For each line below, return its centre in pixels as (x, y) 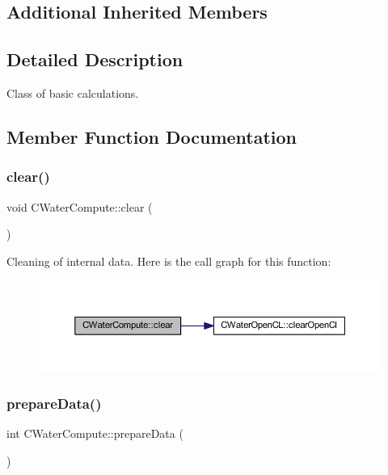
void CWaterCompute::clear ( (80, 206)
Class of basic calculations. (73, 92)
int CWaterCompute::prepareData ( (95, 433)
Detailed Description (95, 59)
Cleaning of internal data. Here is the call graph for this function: (169, 261)
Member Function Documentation (152, 136)
